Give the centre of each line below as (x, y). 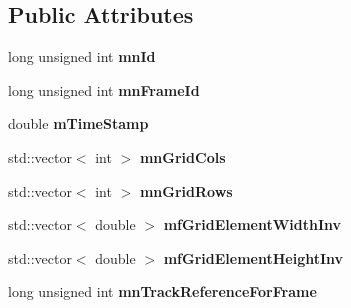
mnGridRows (186, 190)
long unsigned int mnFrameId (104, 89)
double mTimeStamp (78, 123)
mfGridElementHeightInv (253, 257)
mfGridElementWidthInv (252, 224)
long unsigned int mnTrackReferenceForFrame (162, 291)
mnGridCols (182, 156)
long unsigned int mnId (82, 56)
